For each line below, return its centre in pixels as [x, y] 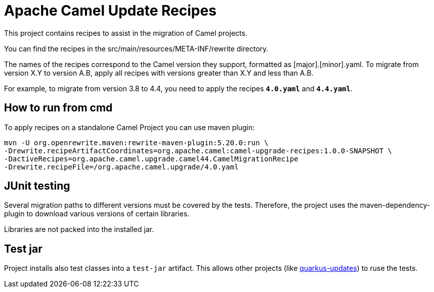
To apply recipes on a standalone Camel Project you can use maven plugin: [129, 127]
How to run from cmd [58, 108]
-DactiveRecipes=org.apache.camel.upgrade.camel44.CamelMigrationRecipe [151, 159]
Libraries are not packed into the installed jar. [79, 229]
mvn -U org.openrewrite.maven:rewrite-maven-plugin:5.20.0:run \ [136, 142]
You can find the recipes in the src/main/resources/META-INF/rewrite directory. [136, 48]
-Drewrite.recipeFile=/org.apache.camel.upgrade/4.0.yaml [121, 167]
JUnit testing [37, 186]
